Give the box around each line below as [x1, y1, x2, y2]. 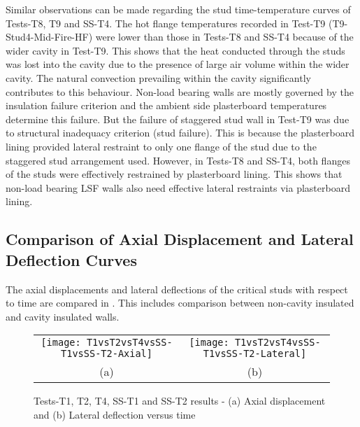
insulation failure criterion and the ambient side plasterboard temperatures [6, 98, 327, 113]
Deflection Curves [6, 248, 137, 270]
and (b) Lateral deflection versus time [34, 407, 196, 421]
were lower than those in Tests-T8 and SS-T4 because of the [95, 29, 354, 44]
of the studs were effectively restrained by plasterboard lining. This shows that [6, 167, 343, 181]
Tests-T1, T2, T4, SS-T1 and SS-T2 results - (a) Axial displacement [34, 393, 326, 408]
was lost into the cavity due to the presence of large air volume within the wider [6, 57, 350, 71]
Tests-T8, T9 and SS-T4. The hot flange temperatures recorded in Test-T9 [6, 15, 326, 30]
